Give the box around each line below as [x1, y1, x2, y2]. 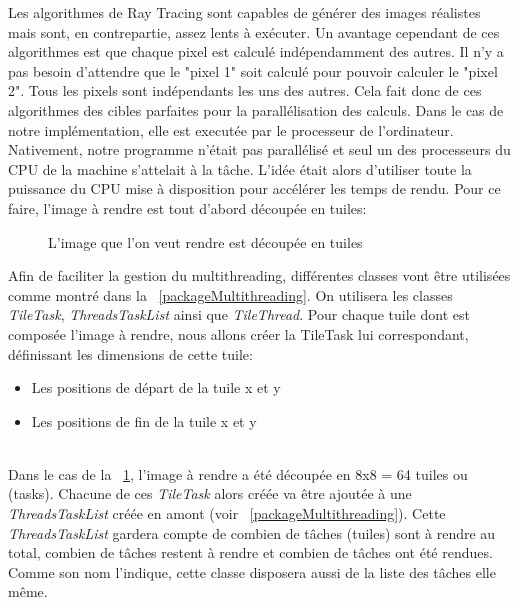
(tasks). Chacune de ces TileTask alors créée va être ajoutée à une [8, 483, 412, 504]
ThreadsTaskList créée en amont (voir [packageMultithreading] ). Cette [8, 503, 446, 524]
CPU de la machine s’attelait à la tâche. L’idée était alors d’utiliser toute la [8, 158, 472, 179]
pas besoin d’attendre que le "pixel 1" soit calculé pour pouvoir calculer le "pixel [8, 60, 498, 81]
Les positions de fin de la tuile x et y [31, 410, 257, 431]
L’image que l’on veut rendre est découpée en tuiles [48, 231, 363, 252]
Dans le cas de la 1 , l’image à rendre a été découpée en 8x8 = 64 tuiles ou [8, 463, 468, 484]
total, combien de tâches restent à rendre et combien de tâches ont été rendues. [8, 542, 493, 563]
